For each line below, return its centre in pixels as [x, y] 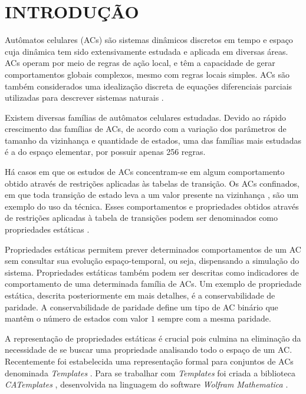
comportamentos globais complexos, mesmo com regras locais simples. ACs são [147, 74]
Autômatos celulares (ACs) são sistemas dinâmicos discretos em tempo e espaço [149, 40]
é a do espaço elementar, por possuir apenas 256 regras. [105, 152]
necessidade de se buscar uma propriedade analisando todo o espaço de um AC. [149, 350]
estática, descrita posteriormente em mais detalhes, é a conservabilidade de [140, 295]
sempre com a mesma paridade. [214, 318]
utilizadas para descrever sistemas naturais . [84, 97]
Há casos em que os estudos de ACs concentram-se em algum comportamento [145, 172]
